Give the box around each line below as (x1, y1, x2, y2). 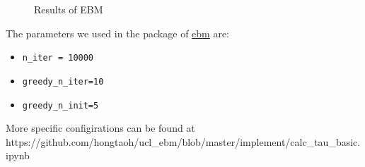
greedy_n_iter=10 (22, 76, 104, 87)
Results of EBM (34, 2, 103, 16)
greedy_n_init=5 (22, 100, 99, 111)
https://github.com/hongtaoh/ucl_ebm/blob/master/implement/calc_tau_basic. (6, 134, 361, 149)
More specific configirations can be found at (6, 120, 195, 135)
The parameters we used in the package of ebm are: (6, 25, 230, 40)
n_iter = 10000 (22, 53, 94, 63)
